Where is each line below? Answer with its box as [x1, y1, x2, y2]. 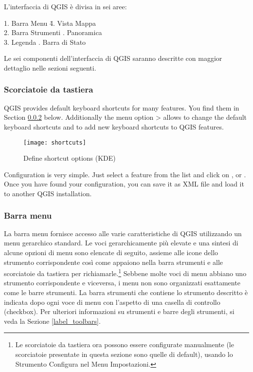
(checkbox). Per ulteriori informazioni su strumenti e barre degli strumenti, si [4, 306, 235, 316]
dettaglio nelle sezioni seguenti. [4, 62, 96, 73]
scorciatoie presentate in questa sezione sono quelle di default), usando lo [15, 349, 233, 359]
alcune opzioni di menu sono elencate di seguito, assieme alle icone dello [4, 247, 218, 257]
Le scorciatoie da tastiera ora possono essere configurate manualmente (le [15, 339, 234, 350]
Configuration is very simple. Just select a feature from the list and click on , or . [4, 169, 246, 179]
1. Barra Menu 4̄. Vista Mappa [4, 18, 96, 28]
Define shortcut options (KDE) [23, 153, 116, 163]
